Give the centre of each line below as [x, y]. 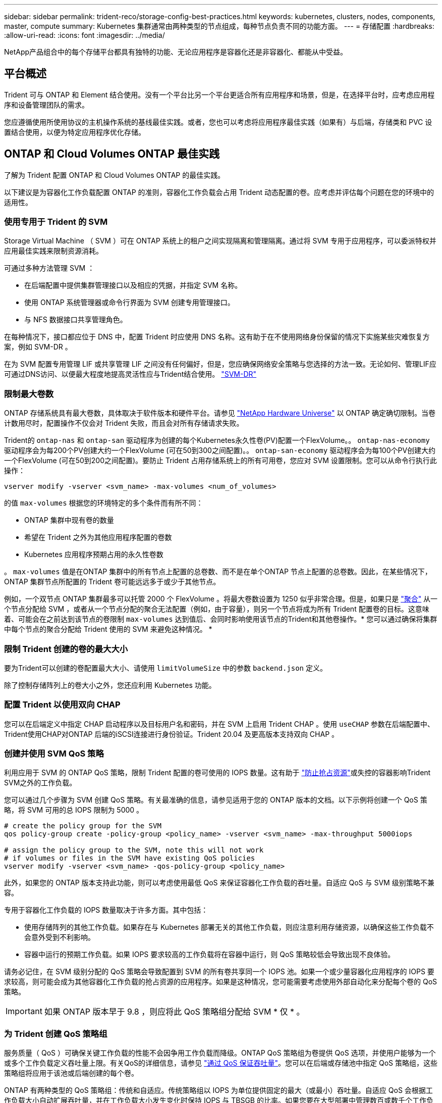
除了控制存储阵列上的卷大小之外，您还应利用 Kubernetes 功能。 [110, 685]
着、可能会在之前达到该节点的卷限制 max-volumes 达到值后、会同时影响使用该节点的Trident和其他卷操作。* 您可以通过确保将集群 [221, 619]
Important [24, 1011]
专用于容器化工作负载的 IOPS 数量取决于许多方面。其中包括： [106, 910]
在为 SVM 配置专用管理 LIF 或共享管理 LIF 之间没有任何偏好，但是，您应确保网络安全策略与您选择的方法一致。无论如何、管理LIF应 [220, 364]
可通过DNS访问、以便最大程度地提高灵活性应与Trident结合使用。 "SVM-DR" [130, 374]
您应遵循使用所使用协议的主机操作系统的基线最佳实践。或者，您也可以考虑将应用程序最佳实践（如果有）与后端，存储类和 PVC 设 [218, 122]
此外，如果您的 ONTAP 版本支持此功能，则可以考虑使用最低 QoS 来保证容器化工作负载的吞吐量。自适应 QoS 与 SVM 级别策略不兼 [219, 883]
